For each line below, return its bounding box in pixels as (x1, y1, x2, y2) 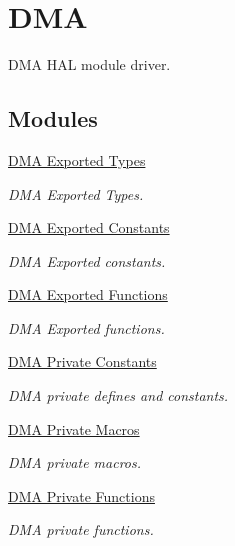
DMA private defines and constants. (8, 385, 229, 406)
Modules (8, 103, 98, 134)
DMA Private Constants (8, 351, 157, 372)
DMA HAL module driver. (8, 54, 171, 75)
